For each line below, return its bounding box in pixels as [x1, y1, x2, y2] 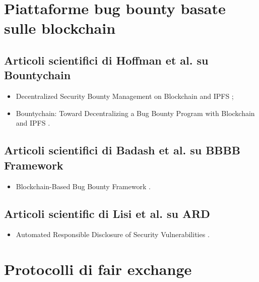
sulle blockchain [4, 18, 116, 38]
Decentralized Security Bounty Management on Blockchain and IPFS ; [16, 91, 234, 101]
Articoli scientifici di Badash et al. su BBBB [4, 142, 240, 158]
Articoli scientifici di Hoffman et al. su [4, 52, 209, 68]
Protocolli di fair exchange [4, 259, 192, 279]
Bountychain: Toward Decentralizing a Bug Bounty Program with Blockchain [16, 107, 255, 118]
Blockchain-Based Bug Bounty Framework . [16, 181, 151, 191]
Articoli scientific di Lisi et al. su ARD [4, 205, 210, 221]
